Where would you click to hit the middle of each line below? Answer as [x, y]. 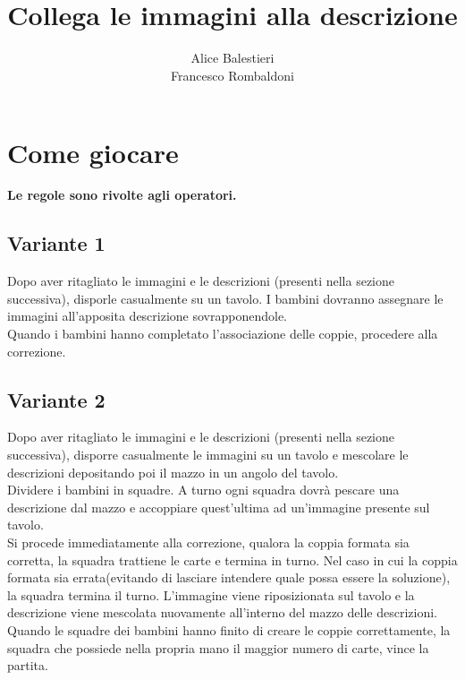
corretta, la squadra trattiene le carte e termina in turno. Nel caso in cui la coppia [232, 559]
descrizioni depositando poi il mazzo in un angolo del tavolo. [173, 472]
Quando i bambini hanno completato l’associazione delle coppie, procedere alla [223, 334]
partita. [28, 665]
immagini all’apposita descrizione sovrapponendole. [148, 316]
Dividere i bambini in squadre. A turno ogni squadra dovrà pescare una [203, 490]
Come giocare [93, 152]
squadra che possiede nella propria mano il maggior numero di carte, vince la [218, 647]
